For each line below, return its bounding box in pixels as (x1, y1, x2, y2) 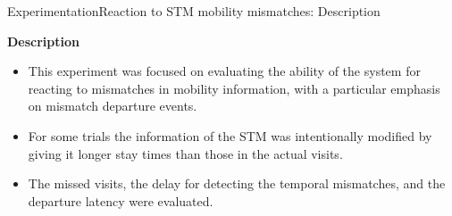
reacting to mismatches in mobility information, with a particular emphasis (28, 79, 440, 97)
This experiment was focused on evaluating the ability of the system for (28, 62, 421, 80)
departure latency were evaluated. (28, 191, 213, 210)
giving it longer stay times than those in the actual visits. (28, 144, 343, 162)
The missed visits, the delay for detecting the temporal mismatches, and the (28, 174, 446, 193)
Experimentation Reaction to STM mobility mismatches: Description (7, 2, 381, 20)
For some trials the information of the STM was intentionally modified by (28, 126, 432, 145)
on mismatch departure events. (28, 96, 197, 115)
